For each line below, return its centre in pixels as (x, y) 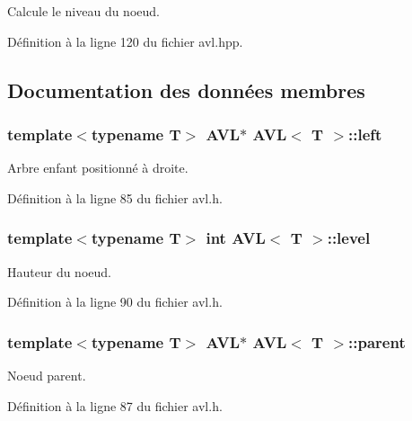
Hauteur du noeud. (59, 271)
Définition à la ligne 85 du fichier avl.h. (115, 197)
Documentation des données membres (186, 90)
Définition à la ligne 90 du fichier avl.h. (115, 302)
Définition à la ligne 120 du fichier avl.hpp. (125, 41)
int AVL (236, 238)
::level (349, 238)
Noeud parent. (47, 375)
